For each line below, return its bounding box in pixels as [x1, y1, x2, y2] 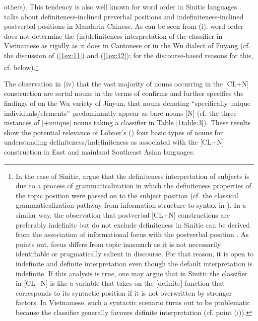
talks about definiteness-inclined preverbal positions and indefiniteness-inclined [4, 11, 244, 21]
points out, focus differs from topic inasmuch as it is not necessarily [15, 239, 221, 249]
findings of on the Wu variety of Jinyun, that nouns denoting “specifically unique [4, 98, 251, 108]
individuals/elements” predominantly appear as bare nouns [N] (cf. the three [4, 107, 237, 118]
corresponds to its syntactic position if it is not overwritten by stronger [15, 287, 232, 298]
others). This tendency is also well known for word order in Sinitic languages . [4, 1, 242, 11]
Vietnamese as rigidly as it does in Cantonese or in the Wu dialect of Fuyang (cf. [4, 40, 251, 51]
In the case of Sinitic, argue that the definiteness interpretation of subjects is [15, 170, 250, 181]
